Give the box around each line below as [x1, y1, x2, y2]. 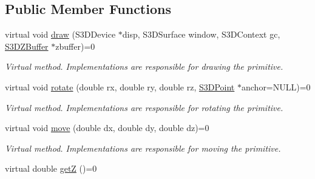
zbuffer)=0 [55, 39, 95, 52]
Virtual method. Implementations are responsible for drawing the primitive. [5, 60, 283, 73]
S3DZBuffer [5, 39, 49, 52]
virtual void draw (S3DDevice [5, 28, 116, 41]
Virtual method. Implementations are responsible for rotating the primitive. [5, 101, 283, 113]
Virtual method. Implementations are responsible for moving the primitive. [5, 141, 281, 154]
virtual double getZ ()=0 [5, 162, 97, 175]
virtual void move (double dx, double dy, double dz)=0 [5, 121, 209, 134]
